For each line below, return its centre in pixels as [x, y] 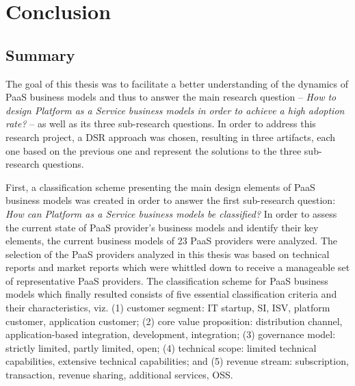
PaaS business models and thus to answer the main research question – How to [171, 97]
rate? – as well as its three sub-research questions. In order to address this [161, 124]
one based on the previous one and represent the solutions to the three [154, 150]
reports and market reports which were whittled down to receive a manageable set [178, 267]
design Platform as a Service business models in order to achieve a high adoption [175, 110]
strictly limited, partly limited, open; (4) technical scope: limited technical [161, 347]
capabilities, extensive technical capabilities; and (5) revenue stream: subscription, [177, 361]
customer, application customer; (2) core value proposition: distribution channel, [174, 321]
